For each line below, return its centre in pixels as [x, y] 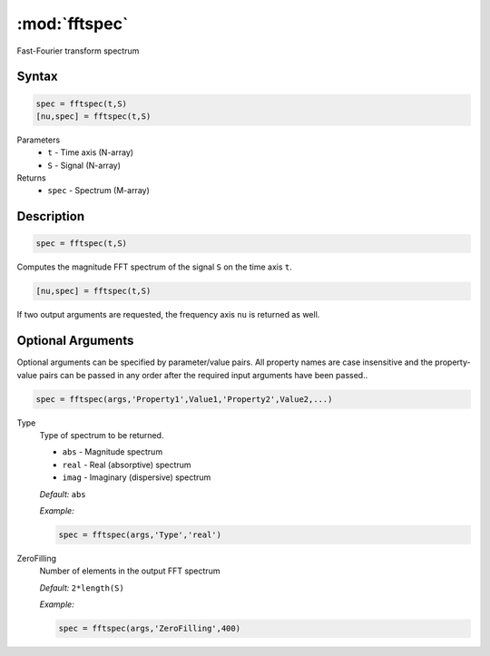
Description [51, 216]
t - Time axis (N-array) [91, 152]
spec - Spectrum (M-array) [98, 191]
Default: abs [63, 494]
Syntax [37, 77]
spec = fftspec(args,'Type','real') [140, 535]
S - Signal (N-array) [84, 165]
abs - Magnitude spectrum [113, 452]
